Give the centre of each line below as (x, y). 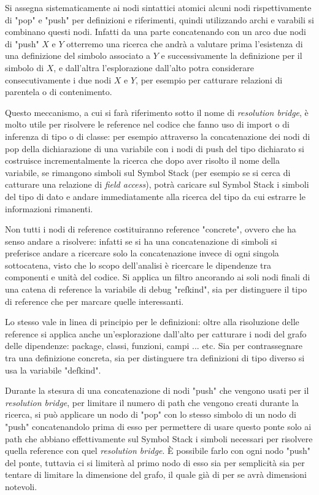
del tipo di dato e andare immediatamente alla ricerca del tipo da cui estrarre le (155, 196)
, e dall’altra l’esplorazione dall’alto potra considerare (154, 67)
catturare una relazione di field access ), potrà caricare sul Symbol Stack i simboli (157, 184)
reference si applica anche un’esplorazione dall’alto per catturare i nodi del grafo (156, 333)
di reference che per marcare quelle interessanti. (94, 301)
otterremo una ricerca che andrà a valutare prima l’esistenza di (185, 43)
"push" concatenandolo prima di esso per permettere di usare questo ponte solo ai (158, 426)
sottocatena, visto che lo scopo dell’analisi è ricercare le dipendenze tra (138, 265)
